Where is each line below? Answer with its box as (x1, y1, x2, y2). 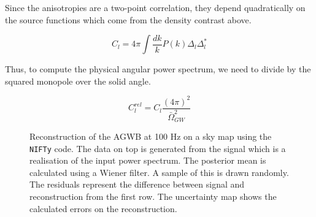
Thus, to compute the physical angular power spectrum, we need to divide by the (5, 63, 311, 75)
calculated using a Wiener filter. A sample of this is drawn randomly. (29, 166, 289, 178)
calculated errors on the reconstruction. (29, 202, 177, 215)
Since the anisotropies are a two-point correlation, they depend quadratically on (5, 1, 306, 13)
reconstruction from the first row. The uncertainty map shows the (29, 189, 277, 202)
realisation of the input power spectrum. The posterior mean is (29, 154, 266, 167)
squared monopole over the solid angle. (5, 74, 151, 87)
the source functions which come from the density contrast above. (5, 13, 252, 26)
